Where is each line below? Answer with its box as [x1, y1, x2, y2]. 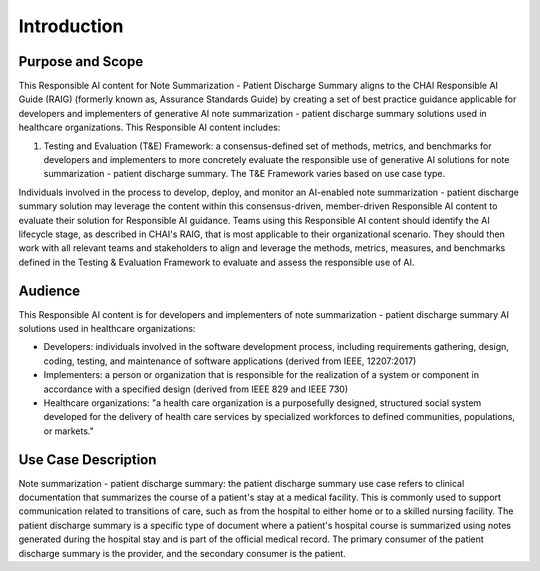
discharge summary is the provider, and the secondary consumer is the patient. [18, 547, 347, 559]
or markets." [43, 425, 94, 437]
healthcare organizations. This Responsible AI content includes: [18, 121, 281, 134]
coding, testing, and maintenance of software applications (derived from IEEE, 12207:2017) [43, 355, 417, 367]
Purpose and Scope [18, 53, 144, 70]
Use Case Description [18, 451, 157, 468]
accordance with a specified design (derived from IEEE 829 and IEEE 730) [43, 383, 349, 395]
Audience [18, 282, 81, 299]
